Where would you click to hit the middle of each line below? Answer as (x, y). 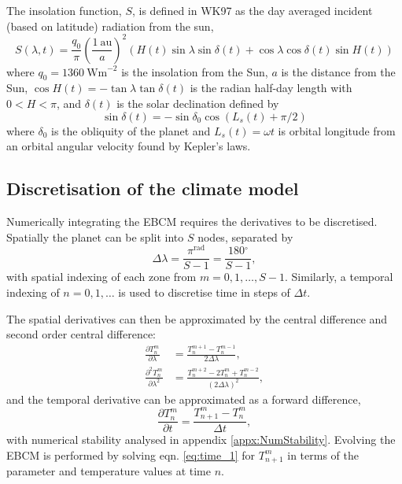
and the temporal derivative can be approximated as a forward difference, (184, 399)
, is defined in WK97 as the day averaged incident (252, 10)
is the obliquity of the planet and (131, 130)
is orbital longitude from (337, 130)
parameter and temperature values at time (109, 471)
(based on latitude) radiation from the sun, (110, 26)
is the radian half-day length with (271, 88)
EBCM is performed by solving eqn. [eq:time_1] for (131, 454)
